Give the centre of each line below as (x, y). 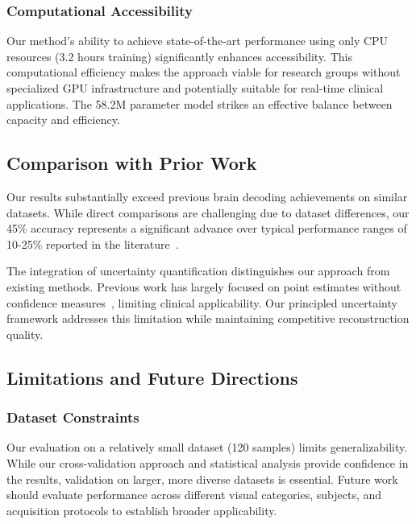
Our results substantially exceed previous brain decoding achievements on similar (207, 196)
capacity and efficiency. (63, 120)
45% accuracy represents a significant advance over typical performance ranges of (207, 228)
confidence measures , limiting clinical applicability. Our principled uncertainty (202, 302)
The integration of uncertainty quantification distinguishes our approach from (198, 271)
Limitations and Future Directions (152, 377)
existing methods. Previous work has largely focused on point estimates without (204, 286)
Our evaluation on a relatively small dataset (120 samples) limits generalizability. (207, 447)
